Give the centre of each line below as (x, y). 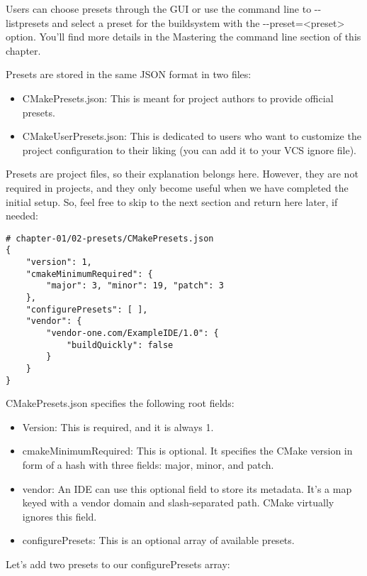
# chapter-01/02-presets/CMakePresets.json (110, 238)
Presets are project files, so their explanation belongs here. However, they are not (182, 174)
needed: (22, 216)
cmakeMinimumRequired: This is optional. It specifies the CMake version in (187, 451)
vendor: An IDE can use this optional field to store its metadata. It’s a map (187, 488)
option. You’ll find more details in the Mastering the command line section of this (183, 37)
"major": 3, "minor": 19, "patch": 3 (135, 286)
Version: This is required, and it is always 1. (118, 426)
